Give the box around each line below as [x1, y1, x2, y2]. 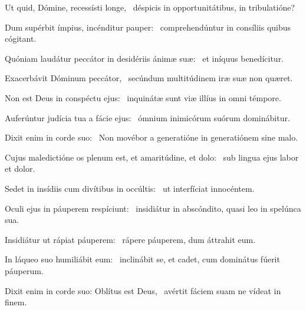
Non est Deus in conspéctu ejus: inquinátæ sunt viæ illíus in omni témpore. [5, 91, 281, 104]
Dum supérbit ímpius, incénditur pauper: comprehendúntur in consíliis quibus [5, 21, 291, 33]
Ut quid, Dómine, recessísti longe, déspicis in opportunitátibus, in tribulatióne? [5, 1, 295, 13]
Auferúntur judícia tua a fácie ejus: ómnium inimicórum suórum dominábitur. [5, 111, 290, 124]
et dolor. [5, 162, 35, 175]
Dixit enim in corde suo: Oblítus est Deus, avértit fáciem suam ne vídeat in [5, 284, 281, 296]
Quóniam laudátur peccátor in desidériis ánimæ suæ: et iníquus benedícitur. [5, 52, 284, 64]
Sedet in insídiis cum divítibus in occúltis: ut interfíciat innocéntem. [5, 182, 255, 194]
